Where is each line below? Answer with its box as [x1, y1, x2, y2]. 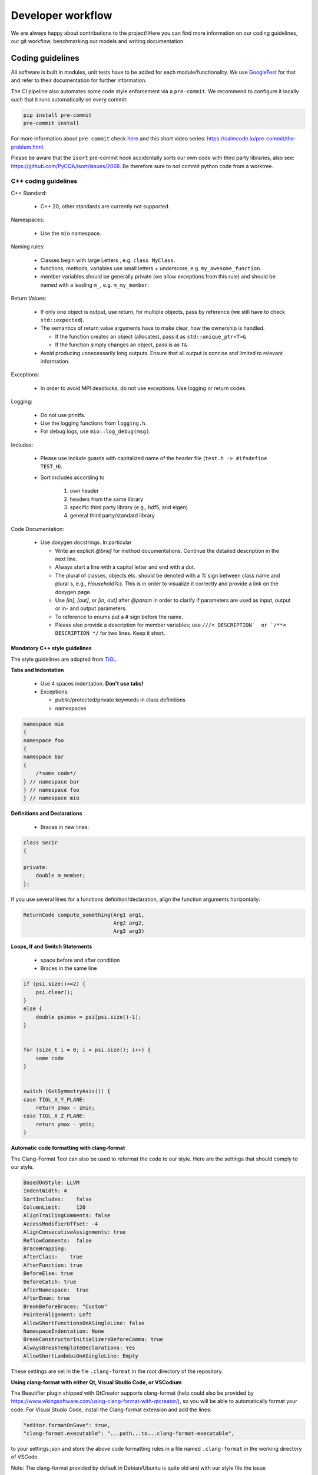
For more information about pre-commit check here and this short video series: [11, 135, 206, 142]
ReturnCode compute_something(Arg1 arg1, [23, 912, 145, 918]
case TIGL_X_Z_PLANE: [23, 1113, 86, 1119]
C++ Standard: [11, 189, 47, 196]
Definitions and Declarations [11, 810, 82, 817]
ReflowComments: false [23, 1237, 92, 1244]
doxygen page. [55, 588, 92, 595]
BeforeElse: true [23, 1270, 74, 1277]
